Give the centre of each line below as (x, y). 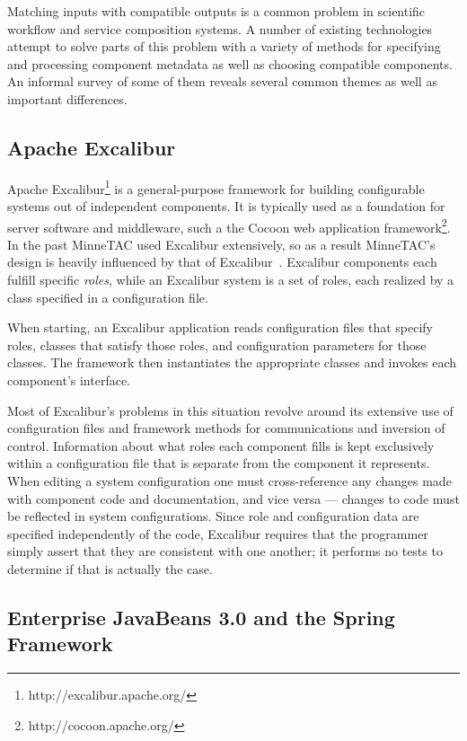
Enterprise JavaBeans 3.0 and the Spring (201, 617)
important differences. (67, 98)
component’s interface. (69, 380)
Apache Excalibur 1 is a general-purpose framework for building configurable (216, 187)
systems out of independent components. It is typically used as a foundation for (226, 206)
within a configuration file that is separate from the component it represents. (219, 463)
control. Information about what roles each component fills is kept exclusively (221, 445)
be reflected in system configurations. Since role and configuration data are (213, 516)
